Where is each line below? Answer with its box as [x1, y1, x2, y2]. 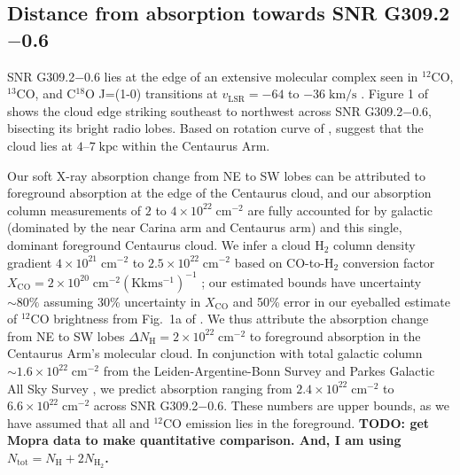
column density [333, 235, 416, 253]
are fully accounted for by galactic [247, 200, 433, 219]
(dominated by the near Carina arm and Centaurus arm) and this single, [7, 218, 402, 237]
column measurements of [7, 200, 142, 219]
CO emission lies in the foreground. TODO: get [163, 413, 430, 432]
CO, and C [16, 84, 76, 103]
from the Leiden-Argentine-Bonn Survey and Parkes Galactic [103, 362, 435, 379]
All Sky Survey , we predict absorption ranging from [7, 378, 292, 397]
